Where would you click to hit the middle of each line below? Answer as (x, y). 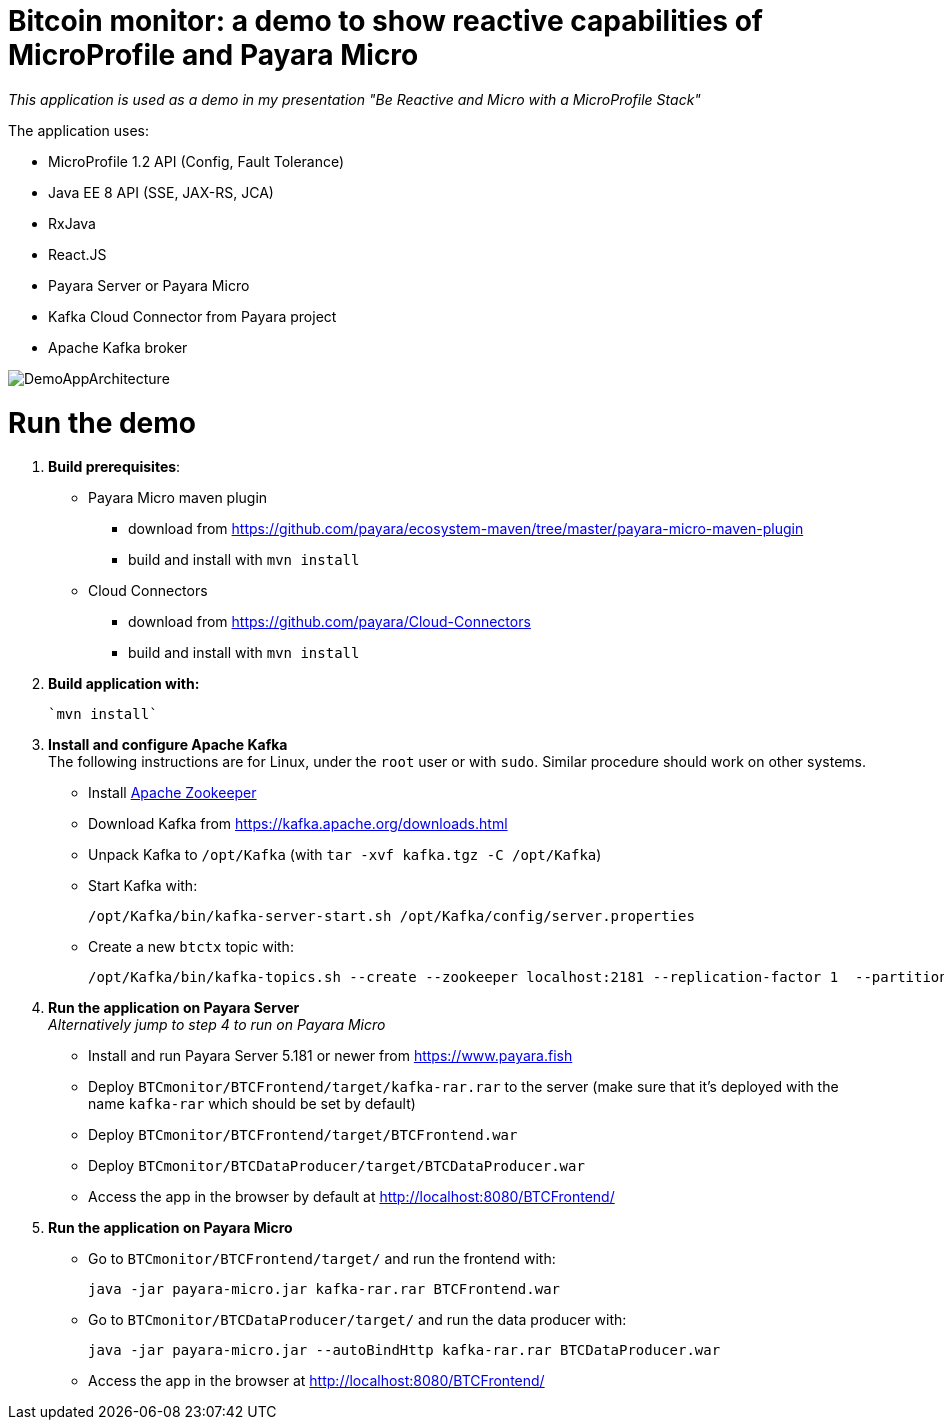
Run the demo (102, 422)
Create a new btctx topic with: (191, 947)
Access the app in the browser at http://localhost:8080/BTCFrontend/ (316, 1381)
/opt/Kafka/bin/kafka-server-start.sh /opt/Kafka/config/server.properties (391, 916)
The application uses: (79, 130)
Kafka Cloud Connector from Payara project (192, 316)
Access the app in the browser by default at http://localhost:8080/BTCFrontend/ (351, 1197)
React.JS (77, 254)
